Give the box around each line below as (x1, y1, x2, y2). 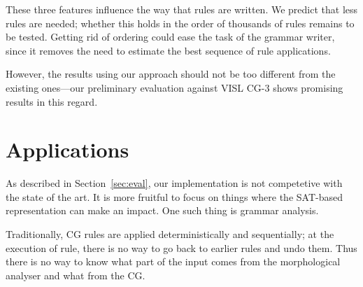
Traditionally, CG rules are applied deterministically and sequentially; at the (6, 227, 334, 241)
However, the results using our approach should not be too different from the (6, 66, 336, 81)
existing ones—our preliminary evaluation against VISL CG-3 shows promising (6, 80, 343, 94)
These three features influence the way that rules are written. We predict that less (6, 2, 358, 16)
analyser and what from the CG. (6, 267, 145, 282)
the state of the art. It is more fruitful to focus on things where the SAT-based (6, 189, 343, 204)
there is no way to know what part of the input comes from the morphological (6, 254, 341, 269)
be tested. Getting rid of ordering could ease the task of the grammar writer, (6, 29, 335, 44)
